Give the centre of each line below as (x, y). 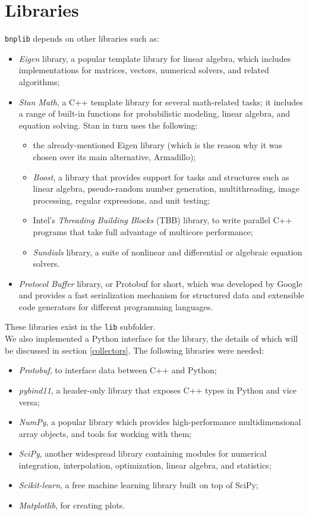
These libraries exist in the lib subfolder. (80, 327)
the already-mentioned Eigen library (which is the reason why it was (158, 145)
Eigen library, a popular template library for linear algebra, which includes (155, 58)
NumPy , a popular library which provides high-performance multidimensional (160, 422)
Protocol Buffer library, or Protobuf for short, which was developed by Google (160, 283)
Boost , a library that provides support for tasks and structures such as (161, 177)
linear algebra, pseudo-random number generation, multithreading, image (166, 188)
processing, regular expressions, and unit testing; (122, 200)
